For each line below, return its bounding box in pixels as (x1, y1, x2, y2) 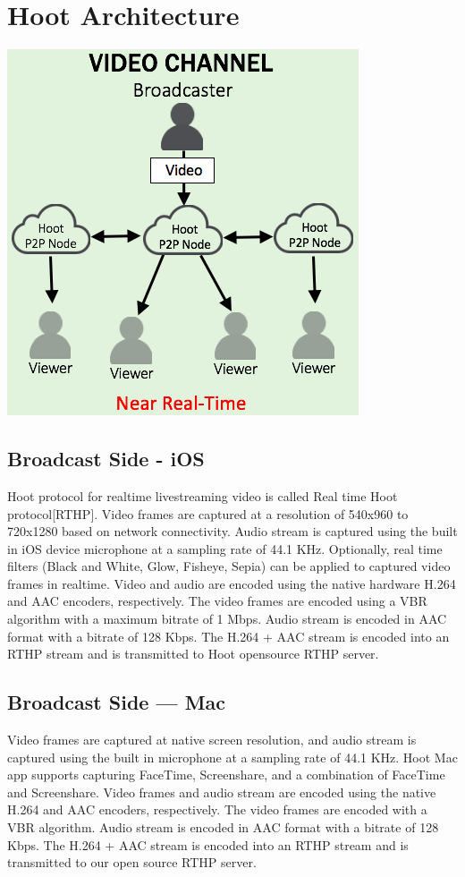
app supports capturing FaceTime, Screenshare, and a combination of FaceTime (7, 765, 445, 784)
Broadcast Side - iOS (7, 445, 205, 473)
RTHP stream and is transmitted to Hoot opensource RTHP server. (7, 644, 379, 663)
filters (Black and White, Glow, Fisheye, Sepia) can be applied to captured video (7, 557, 451, 575)
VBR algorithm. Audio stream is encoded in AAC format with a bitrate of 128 (7, 818, 439, 837)
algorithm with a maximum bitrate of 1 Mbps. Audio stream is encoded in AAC (7, 609, 447, 628)
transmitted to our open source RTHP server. (7, 853, 257, 872)
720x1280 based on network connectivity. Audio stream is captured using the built (7, 522, 458, 541)
